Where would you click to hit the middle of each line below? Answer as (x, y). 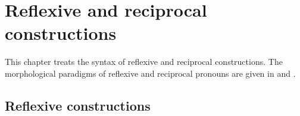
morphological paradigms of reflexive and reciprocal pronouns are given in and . (150, 73)
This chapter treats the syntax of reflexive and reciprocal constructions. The (144, 62)
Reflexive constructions (78, 105)
